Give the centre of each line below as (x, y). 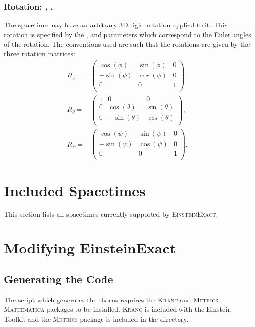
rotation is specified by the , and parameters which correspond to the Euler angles (127, 34)
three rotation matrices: (39, 53)
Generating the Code (59, 279)
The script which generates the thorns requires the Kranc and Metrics (111, 299)
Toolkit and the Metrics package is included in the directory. (96, 318)
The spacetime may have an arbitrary (61, 25)
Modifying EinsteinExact (90, 248)
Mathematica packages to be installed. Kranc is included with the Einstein (117, 309)
